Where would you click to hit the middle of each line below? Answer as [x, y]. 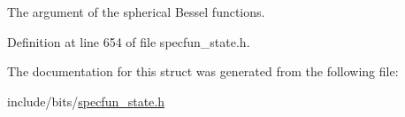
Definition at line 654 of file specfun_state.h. [129, 41]
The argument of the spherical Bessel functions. [136, 12]
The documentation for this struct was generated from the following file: [203, 71]
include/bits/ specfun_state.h [86, 101]
